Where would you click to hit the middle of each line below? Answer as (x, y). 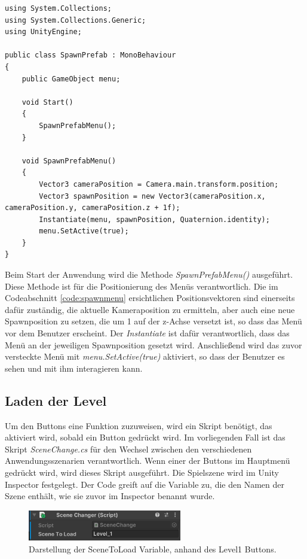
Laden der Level (56, 400)
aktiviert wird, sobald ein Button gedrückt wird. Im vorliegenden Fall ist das (145, 437)
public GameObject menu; (71, 79)
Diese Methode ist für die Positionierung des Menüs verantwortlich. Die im (142, 286)
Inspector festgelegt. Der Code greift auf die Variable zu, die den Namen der (145, 484)
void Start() (47, 102)
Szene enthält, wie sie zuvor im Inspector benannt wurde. (110, 496)
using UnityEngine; (43, 32)
